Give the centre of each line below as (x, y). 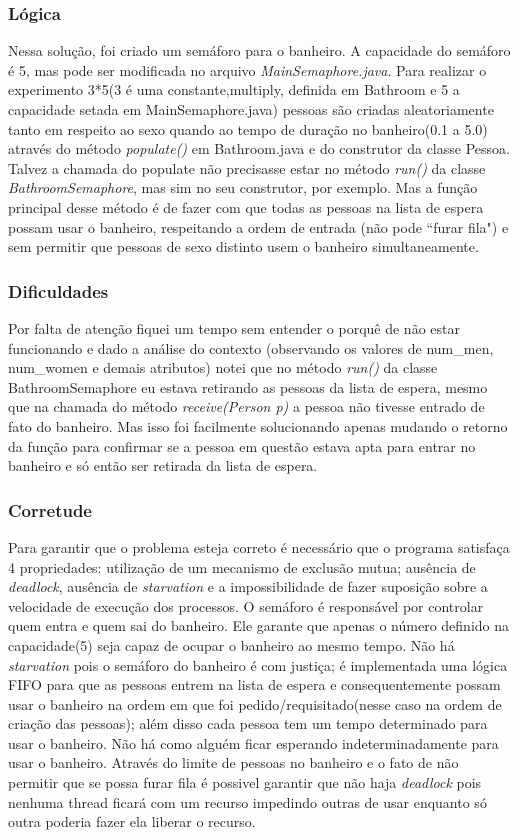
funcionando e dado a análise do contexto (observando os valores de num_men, (251, 347)
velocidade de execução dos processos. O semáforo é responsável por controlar (246, 605)
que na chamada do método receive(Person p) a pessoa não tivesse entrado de (246, 406)
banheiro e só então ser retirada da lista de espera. (163, 465)
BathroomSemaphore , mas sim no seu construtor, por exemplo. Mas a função (243, 187)
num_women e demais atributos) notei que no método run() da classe (223, 367)
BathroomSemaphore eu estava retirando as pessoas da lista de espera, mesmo (248, 386)
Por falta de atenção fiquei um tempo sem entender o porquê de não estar (234, 327)
